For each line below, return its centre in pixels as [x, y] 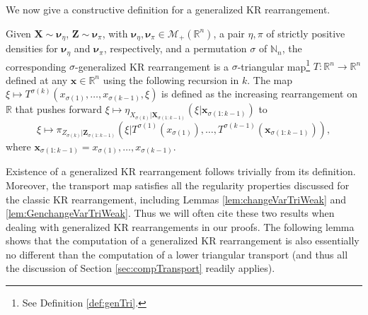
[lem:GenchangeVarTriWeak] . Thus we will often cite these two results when [170, 213]
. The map [270, 79]
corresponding [36, 66]
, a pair [229, 33]
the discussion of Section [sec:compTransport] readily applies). [140, 268]
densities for [32, 48]
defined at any [37, 79]
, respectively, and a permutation [175, 48]
